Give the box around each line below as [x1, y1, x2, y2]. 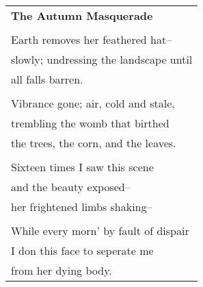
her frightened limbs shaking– [11, 199, 152, 214]
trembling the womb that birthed [11, 115, 170, 131]
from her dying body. [11, 262, 112, 278]
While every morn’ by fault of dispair [11, 223, 189, 238]
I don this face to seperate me [11, 242, 154, 258]
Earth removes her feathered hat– [11, 32, 172, 47]
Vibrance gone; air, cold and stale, [11, 95, 175, 111]
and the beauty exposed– [11, 179, 131, 195]
